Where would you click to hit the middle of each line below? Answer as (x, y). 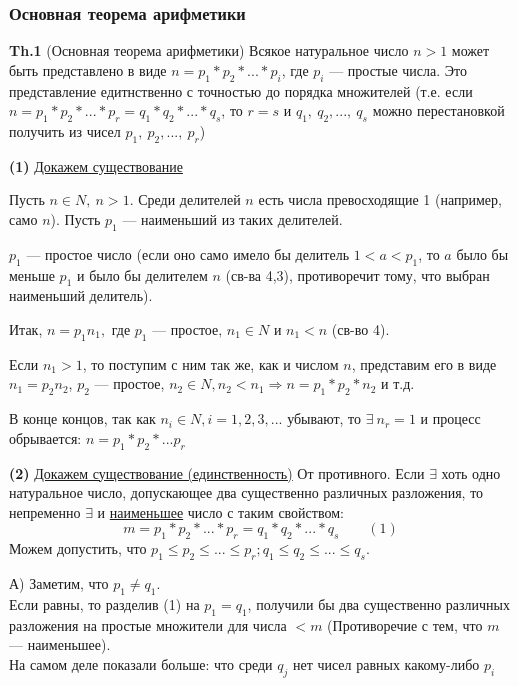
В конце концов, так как (82, 418)
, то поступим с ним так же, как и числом (210, 363)
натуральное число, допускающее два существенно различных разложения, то (246, 492)
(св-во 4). (360, 328)
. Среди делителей (185, 199)
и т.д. (397, 383)
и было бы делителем (142, 274)
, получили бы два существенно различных (379, 603)
